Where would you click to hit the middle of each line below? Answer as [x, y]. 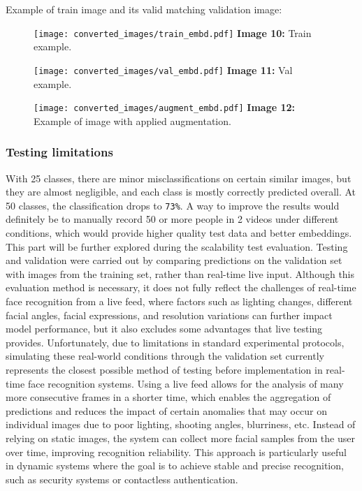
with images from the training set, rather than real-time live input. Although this [180, 273]
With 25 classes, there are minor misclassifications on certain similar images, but [179, 178]
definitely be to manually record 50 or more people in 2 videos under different [172, 219]
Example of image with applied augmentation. [132, 120]
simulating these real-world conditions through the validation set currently [165, 356]
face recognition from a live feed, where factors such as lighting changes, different [179, 301]
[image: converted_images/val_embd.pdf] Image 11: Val [163, 69]
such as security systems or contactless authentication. [122, 479]
